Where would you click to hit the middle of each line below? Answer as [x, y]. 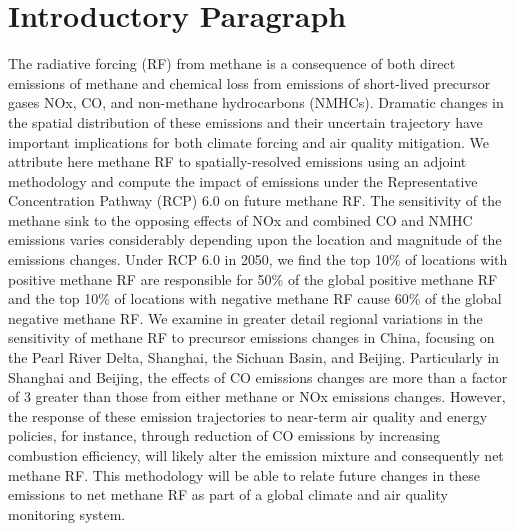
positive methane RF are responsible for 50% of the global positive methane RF [253, 278]
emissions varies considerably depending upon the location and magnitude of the [255, 239]
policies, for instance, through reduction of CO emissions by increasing [224, 435]
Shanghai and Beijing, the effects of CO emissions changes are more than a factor [258, 376]
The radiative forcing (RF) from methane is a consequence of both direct [232, 63]
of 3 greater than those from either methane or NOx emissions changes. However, [257, 396]
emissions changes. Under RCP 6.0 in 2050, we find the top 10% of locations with [258, 259]
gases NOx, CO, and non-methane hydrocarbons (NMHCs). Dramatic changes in [256, 102]
